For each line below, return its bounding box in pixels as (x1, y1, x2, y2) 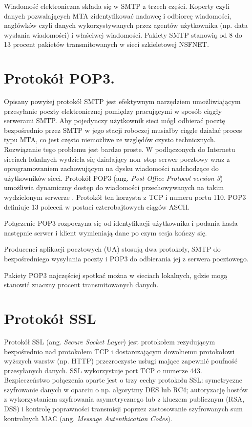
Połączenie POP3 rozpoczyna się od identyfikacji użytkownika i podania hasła (4, 218, 238, 228)
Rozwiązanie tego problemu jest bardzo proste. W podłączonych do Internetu (4, 144, 235, 154)
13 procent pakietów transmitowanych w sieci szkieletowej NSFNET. (4, 39, 209, 49)
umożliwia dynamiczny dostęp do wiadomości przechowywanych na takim (4, 182, 224, 192)
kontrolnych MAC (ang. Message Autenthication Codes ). (4, 413, 172, 423)
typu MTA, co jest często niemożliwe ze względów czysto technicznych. (4, 134, 216, 145)
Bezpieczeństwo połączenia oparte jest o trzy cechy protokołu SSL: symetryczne (4, 375, 243, 385)
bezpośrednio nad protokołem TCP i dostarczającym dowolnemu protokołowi (4, 346, 235, 356)
